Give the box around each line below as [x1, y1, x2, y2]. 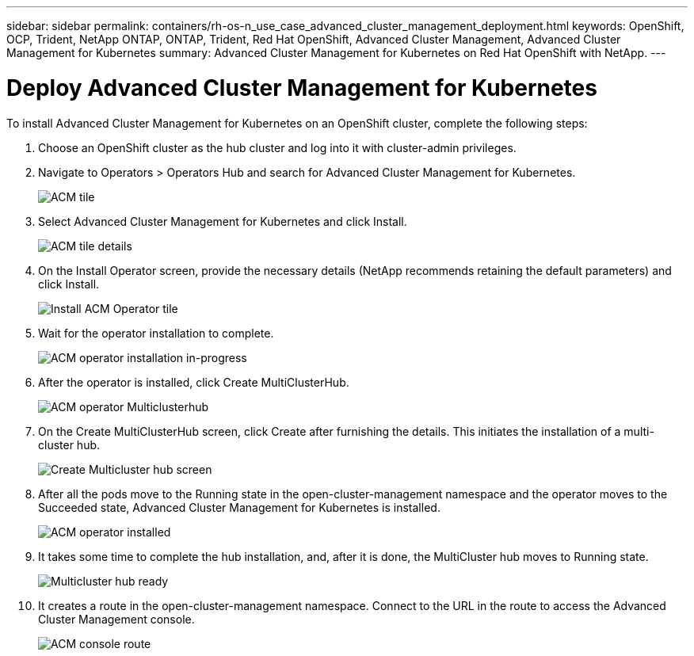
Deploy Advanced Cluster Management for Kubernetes [6, 74, 597, 101]
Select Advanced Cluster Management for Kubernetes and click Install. [38, 214, 407, 228]
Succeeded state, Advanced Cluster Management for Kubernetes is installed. [38, 500, 440, 514]
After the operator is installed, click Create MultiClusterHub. [38, 375, 349, 389]
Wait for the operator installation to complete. [38, 326, 274, 340]
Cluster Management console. [38, 612, 195, 626]
